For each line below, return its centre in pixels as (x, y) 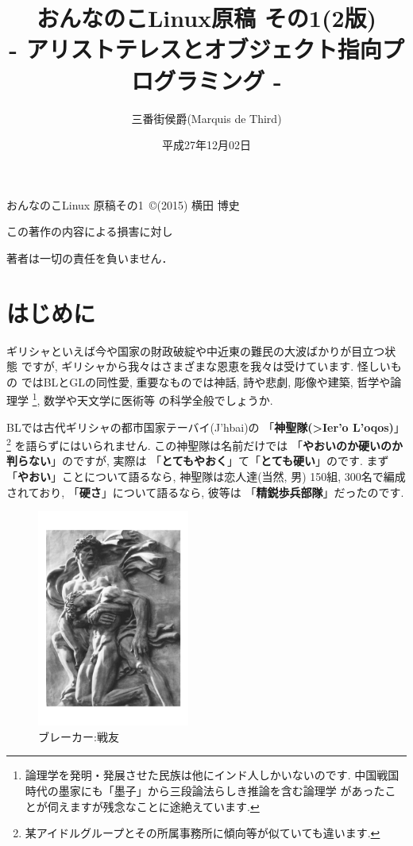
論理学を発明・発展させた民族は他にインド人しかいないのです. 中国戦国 (212, 775)
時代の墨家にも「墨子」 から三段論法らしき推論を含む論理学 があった (205, 790)
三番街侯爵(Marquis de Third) (206, 118)
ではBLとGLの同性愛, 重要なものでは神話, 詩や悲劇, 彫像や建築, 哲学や (206, 381)
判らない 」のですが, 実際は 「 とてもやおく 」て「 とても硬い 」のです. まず (198, 461)
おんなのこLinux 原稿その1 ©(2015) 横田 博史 (123, 204)
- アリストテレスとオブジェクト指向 (195, 49)
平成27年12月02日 (206, 145)
